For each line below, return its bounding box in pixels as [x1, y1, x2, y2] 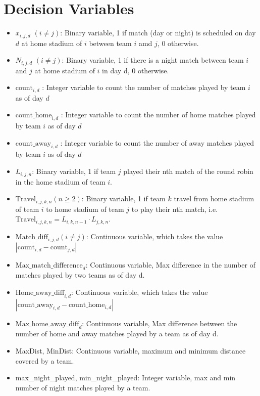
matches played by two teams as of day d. [15, 270, 145, 280]
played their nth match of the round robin [123, 166, 253, 177]
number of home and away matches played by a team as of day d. [15, 328, 219, 339]
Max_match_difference [15, 262, 83, 270]
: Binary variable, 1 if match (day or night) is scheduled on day [60, 27, 256, 38]
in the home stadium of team [15, 176, 106, 187]
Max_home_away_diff [15, 320, 79, 328]
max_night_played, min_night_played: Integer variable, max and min [15, 372, 236, 383]
